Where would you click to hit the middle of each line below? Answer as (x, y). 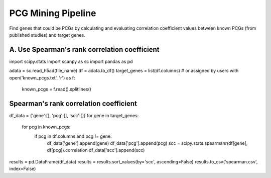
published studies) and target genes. (47, 35)
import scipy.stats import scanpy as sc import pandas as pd (71, 61)
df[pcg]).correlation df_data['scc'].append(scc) (96, 150)
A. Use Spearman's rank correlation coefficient (85, 50)
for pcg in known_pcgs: (46, 127)
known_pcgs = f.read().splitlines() (56, 89)
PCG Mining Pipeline (53, 13)
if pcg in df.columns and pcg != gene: (73, 136)
